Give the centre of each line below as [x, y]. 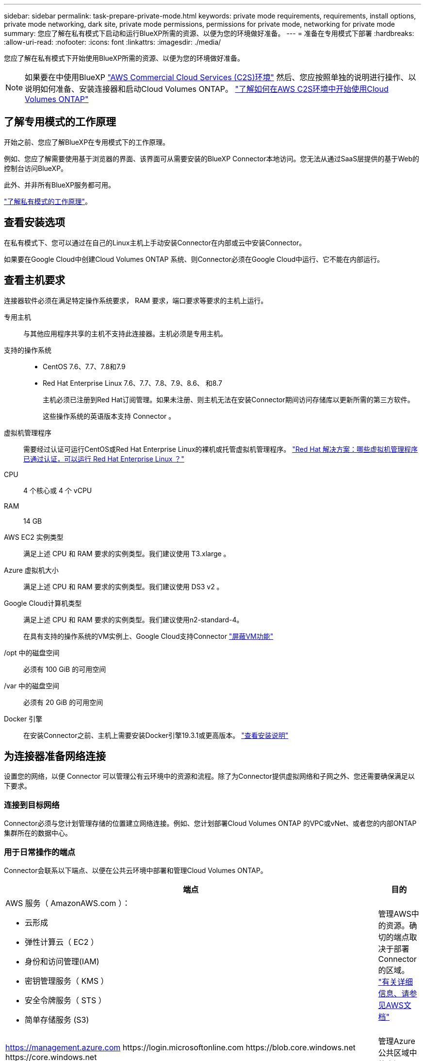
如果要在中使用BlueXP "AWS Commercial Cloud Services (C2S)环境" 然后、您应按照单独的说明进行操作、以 [221, 77]
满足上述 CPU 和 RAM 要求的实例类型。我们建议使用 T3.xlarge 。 [127, 553]
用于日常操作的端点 [40, 852]
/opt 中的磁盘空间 [32, 652]
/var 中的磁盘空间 [32, 685]
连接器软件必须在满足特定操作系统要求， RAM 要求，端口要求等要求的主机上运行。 [136, 300]
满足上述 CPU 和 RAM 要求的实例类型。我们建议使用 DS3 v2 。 [123, 586]
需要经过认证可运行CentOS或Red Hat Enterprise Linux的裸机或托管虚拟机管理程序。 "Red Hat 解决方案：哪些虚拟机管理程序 [221, 449]
